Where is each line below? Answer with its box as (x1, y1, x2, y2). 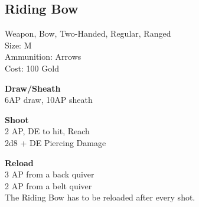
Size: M (5, 38, 32, 51)
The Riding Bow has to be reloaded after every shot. (5, 191, 195, 203)
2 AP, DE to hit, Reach (5, 125, 90, 137)
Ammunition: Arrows (5, 50, 81, 63)
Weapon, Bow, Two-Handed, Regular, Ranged (5, 27, 171, 40)
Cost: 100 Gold (5, 62, 59, 74)
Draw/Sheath (5, 82, 61, 94)
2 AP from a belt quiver (5, 179, 92, 192)
